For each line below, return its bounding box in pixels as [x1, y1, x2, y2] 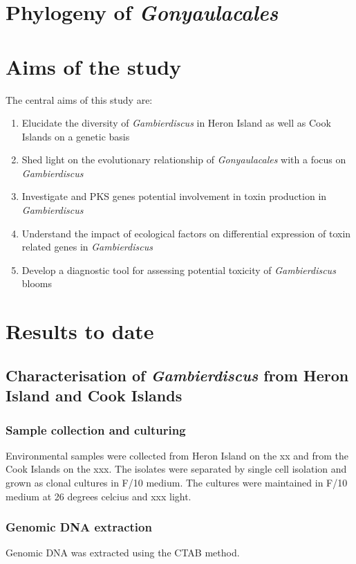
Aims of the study [6, 52, 182, 80]
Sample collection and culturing [6, 421, 186, 438]
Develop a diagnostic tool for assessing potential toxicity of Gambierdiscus [21, 262, 336, 277]
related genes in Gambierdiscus [21, 239, 153, 254]
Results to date [6, 317, 154, 345]
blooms [21, 276, 53, 291]
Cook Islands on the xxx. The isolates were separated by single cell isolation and [6, 462, 347, 476]
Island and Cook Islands [6, 385, 182, 406]
